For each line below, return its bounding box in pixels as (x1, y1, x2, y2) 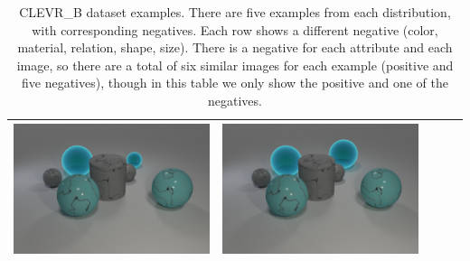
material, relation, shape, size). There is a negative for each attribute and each (17, 38, 453, 57)
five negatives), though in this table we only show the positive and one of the (21, 73, 449, 92)
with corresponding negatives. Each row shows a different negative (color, (32, 20, 438, 39)
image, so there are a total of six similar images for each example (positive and (16, 55, 454, 74)
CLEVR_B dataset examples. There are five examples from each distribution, (19, 3, 451, 21)
